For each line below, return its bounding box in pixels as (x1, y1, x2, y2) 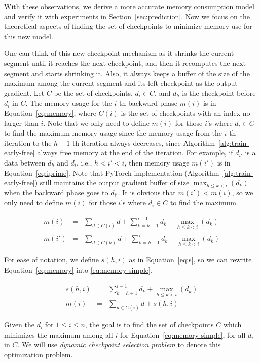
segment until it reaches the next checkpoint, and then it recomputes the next (4, 57, 246, 68)
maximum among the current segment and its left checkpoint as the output (4, 78, 238, 88)
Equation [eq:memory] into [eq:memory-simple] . (4, 264, 153, 275)
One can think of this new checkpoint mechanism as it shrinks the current (4, 48, 234, 58)
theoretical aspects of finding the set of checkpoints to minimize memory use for (4, 21, 252, 31)
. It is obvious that (118, 187, 176, 197)
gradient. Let (4, 87, 45, 98)
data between (4, 157, 46, 168)
